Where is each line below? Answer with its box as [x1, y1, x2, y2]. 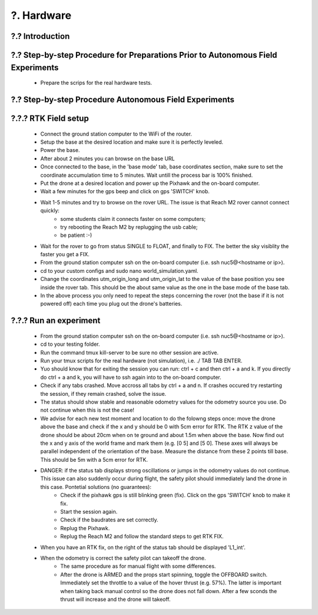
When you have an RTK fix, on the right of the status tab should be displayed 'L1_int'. [40, 544, 246, 551]
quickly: [40, 207, 60, 214]
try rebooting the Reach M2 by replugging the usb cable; [60, 223, 198, 230]
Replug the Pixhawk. [60, 524, 110, 531]
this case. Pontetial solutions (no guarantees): [40, 483, 151, 490]
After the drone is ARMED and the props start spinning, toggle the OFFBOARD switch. [60, 571, 268, 578]
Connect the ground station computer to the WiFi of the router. [40, 130, 193, 137]
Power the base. [40, 147, 80, 154]
